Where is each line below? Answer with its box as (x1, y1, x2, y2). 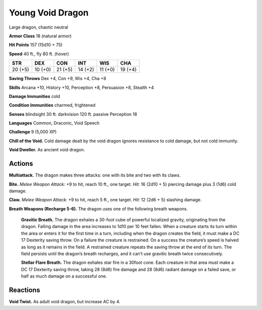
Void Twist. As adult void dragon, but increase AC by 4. (9, 299, 121, 305)
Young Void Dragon (9, 7, 89, 18)
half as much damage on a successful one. (21, 273, 107, 279)
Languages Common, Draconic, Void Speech (9, 120, 99, 126)
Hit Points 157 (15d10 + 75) (9, 42, 63, 48)
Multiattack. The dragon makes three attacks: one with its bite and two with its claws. (9, 172, 181, 178)
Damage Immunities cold (9, 93, 60, 99)
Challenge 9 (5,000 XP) (9, 129, 57, 135)
